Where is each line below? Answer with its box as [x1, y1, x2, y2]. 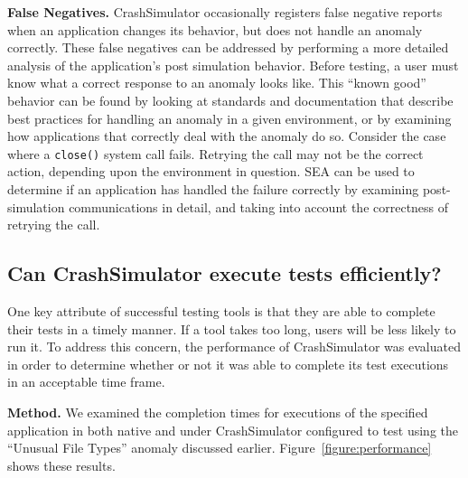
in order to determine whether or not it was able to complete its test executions [7, 354, 449, 373]
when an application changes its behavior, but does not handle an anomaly [7, 20, 423, 39]
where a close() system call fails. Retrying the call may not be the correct [7, 144, 424, 163]
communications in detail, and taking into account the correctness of [69, 197, 449, 216]
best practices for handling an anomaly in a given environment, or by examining [7, 108, 452, 127]
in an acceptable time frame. [7, 372, 165, 391]
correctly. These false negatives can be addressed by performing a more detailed [7, 38, 449, 57]
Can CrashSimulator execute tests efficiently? [7, 259, 442, 287]
